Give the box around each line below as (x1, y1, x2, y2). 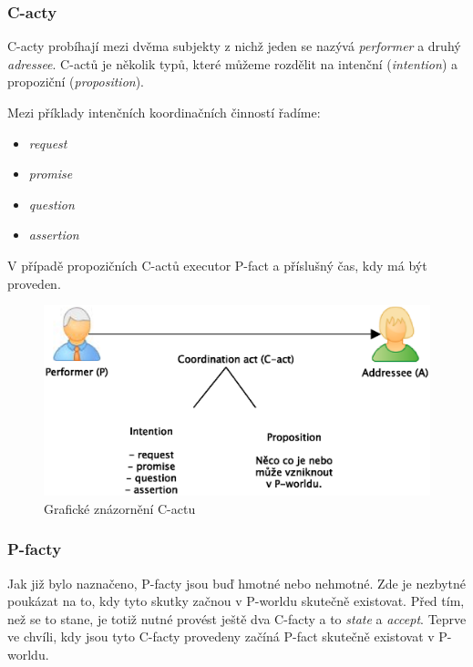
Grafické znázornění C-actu (44, 498, 196, 518)
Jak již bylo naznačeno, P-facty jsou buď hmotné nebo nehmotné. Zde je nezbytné (7, 573, 466, 592)
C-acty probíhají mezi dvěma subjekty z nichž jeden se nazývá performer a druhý (7, 36, 461, 56)
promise (28, 164, 73, 183)
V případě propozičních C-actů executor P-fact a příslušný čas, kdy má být (7, 255, 427, 274)
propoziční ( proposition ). (7, 72, 144, 91)
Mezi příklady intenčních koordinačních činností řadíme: (7, 103, 321, 121)
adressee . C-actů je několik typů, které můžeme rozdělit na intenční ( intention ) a (7, 54, 458, 73)
